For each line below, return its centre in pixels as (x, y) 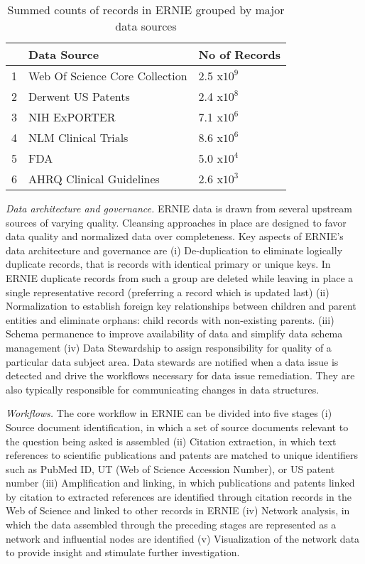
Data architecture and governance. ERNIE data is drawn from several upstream (179, 208)
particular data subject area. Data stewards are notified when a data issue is (172, 361)
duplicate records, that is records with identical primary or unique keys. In (168, 264)
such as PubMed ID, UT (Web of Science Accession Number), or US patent (170, 468)
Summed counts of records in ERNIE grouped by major (146, 10)
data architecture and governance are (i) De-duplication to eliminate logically (174, 250)
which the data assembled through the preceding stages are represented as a (171, 525)
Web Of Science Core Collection (108, 76)
